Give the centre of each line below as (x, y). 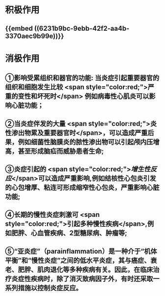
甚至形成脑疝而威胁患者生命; (61, 151)
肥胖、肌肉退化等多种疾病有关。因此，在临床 (85, 269)
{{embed (19, 28)
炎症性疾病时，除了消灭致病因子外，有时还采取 (82, 279)
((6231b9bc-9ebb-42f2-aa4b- (82, 28)
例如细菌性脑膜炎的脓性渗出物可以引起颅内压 (85, 142)
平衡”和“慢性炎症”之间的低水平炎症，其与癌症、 (78, 260)
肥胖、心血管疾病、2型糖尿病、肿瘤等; (69, 233)
